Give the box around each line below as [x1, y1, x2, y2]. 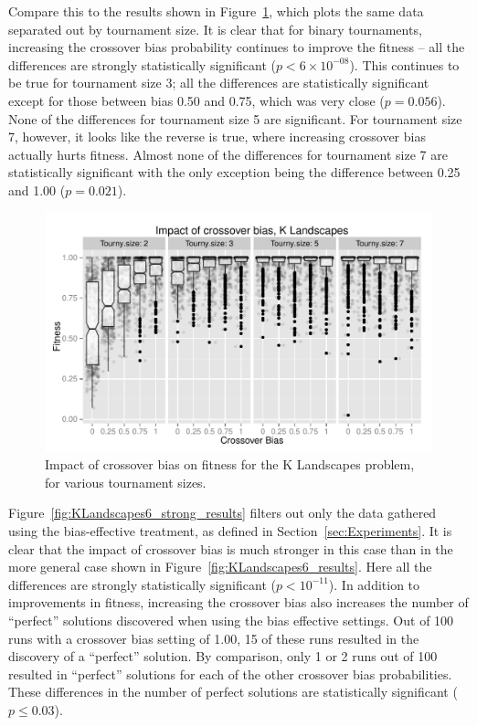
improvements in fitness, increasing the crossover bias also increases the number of [8, 593, 469, 612]
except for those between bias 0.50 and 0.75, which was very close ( [8, 90, 385, 110]
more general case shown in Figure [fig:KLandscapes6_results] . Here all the [8, 557, 432, 576]
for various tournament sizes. [45, 472, 207, 491]
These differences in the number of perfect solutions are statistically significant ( [8, 682, 458, 701]
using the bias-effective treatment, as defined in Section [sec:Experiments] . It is [8, 521, 452, 540]
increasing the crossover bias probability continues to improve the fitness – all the [8, 37, 465, 57]
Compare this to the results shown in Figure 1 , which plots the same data [8, 2, 424, 20]
